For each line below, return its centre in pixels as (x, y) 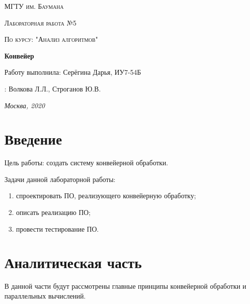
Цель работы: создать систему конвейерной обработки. (86, 163)
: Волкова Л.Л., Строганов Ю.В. (53, 88)
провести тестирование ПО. (57, 228)
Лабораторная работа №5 (41, 22)
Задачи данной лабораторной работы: (60, 179)
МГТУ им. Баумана (34, 6)
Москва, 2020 (25, 105)
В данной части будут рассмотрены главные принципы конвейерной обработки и (125, 286)
